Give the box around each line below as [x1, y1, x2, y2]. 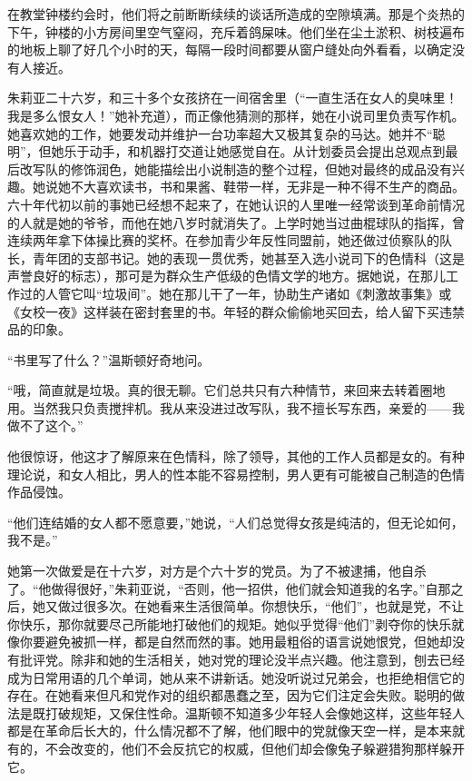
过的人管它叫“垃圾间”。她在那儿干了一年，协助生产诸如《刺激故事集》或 [19, 283, 452, 302]
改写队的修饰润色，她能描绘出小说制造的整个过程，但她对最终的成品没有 [19, 159, 452, 178]
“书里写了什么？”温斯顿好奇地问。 [7, 350, 211, 369]
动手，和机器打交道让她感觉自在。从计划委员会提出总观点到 [89, 142, 446, 161]
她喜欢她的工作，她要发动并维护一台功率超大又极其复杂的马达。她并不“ [7, 124, 433, 143]
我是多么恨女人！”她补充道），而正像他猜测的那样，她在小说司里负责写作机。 [7, 105, 465, 124]
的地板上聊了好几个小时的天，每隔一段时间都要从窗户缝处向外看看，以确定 [7, 40, 452, 59]
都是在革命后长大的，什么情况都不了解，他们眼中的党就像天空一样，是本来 [7, 721, 452, 740]
